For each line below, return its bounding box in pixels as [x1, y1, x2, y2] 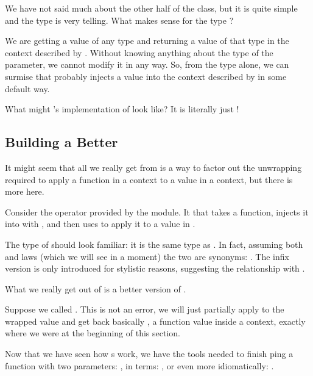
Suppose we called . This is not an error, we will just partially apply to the [5, 303, 284, 316]
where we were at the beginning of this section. [5, 327, 180, 339]
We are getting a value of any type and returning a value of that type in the [5, 34, 289, 47]
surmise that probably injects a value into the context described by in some [5, 70, 287, 82]
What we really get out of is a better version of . [5, 282, 186, 295]
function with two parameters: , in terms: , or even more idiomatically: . [5, 359, 274, 372]
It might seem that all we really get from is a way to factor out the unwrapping [5, 161, 302, 173]
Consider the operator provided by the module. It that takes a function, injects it [5, 205, 309, 218]
